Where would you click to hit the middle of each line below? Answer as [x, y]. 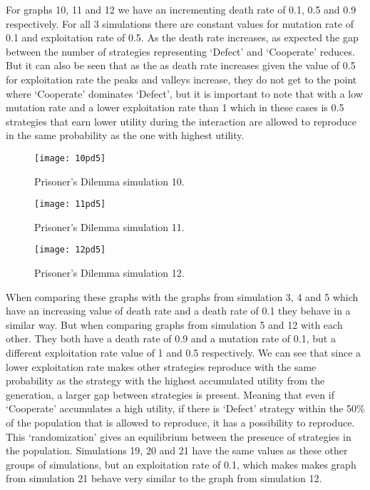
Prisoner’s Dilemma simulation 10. [109, 181]
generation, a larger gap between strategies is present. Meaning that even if [170, 394]
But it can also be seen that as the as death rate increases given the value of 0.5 [181, 65]
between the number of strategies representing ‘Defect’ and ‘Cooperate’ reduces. [180, 51]
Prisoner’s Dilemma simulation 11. [109, 226]
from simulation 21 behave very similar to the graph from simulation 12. [164, 478]
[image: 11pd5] [70, 204]
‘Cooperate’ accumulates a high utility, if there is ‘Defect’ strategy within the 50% [185, 408]
